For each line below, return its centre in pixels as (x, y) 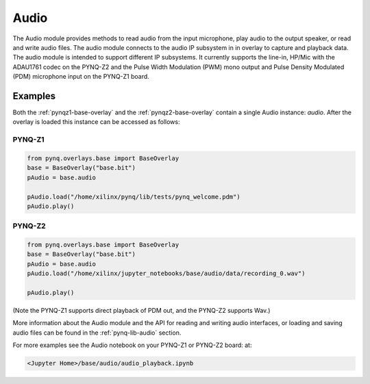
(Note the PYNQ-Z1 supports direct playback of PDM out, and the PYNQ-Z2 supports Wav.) (141, 310)
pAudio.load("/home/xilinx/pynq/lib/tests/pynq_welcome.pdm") (134, 196)
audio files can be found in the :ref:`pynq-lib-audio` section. (97, 333)
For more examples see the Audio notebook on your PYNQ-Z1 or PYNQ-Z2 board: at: (132, 345)
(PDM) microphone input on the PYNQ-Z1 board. (81, 77)
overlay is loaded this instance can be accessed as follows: (96, 122)
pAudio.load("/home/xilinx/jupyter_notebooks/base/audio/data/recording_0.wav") (166, 273)
